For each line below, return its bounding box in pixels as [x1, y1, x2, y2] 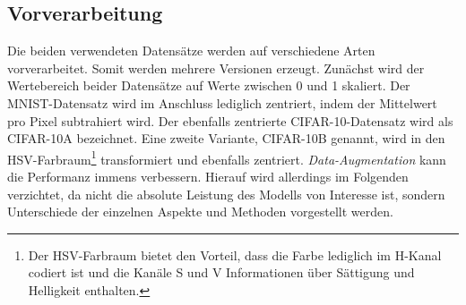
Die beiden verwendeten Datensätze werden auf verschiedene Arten [7, 41, 375, 60]
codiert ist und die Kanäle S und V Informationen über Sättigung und [28, 263, 415, 282]
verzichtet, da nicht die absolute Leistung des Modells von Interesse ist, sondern [7, 184, 445, 203]
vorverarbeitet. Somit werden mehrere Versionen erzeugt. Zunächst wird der [7, 58, 425, 77]
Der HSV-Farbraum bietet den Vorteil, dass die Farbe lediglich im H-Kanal [28, 245, 442, 264]
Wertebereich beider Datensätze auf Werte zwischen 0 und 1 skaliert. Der [7, 76, 410, 95]
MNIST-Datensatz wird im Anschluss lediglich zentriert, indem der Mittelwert [7, 93, 437, 112]
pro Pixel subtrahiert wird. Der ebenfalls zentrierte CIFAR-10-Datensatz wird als [7, 111, 453, 130]
